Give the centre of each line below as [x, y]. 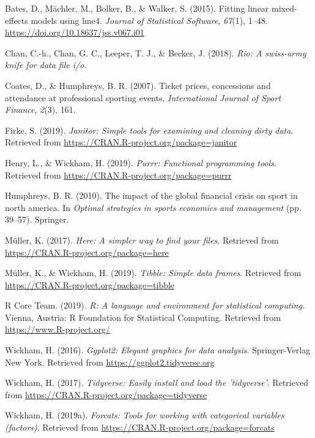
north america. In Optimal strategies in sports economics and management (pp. [153, 207]
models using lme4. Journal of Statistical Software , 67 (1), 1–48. [149, 20]
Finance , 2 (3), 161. [40, 110]
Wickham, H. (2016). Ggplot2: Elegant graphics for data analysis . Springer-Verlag [158, 350]
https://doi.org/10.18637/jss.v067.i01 [75, 32]
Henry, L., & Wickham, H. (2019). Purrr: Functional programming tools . [141, 162]
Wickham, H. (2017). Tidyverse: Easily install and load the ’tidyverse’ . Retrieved [157, 382]
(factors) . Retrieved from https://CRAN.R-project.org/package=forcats [140, 427]
